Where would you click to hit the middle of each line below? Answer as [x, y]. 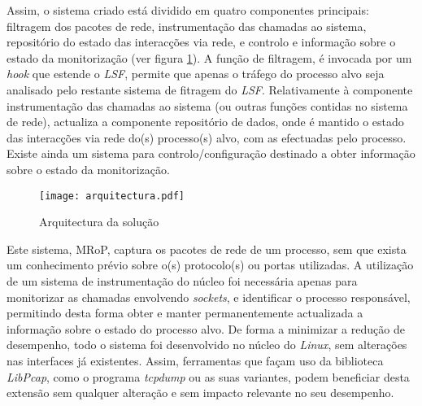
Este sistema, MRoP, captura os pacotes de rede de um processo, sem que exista [207, 249]
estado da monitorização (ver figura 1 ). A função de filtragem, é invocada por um [209, 57]
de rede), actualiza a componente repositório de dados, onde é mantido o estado [205, 122]
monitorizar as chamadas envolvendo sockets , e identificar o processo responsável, [209, 297]
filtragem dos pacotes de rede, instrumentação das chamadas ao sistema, [187, 26]
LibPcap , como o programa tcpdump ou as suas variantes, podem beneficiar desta [208, 376]
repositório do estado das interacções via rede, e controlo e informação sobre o [201, 42]
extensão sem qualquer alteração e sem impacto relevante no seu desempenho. [200, 393]
